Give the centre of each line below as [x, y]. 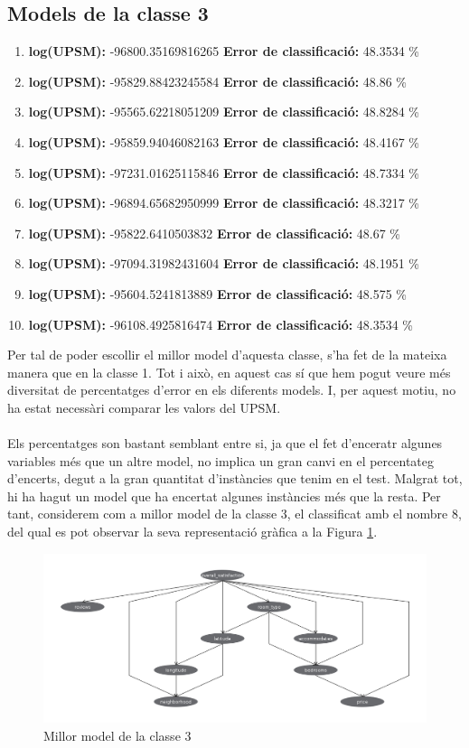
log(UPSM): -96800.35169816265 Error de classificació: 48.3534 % [224, 51]
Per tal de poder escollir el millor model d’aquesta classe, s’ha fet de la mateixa [227, 355]
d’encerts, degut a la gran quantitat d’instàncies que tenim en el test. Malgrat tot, [235, 478]
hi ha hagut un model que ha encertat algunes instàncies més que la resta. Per [224, 496]
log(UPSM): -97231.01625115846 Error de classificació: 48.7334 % [224, 172]
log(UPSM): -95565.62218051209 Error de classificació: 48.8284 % [224, 112]
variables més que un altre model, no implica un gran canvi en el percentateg [221, 460]
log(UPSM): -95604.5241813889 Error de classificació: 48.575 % [218, 293]
